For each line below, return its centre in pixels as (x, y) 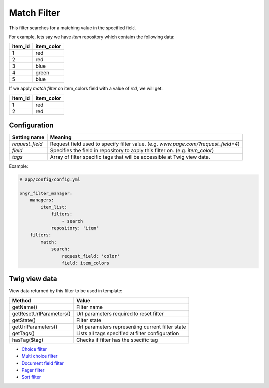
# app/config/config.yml (50, 179)
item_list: (54, 207)
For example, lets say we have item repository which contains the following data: (92, 37)
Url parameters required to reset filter (120, 313)
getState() (24, 320)
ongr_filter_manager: (46, 193)
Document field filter (43, 363)
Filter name (90, 307)
